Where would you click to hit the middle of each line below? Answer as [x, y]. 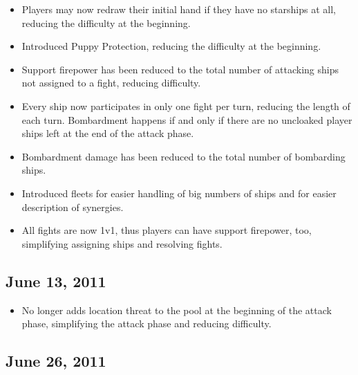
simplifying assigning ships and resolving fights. [122, 243]
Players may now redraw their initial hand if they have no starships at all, [179, 9]
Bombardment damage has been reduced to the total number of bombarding [183, 156]
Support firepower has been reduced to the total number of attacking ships [180, 69]
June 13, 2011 [56, 281]
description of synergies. [73, 207]
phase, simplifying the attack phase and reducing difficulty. [147, 323]
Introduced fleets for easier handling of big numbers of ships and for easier [179, 193]
